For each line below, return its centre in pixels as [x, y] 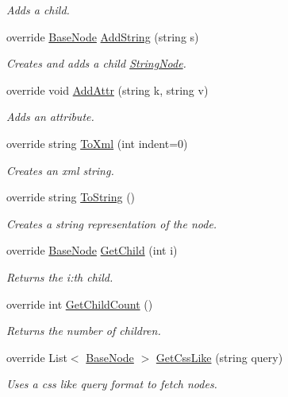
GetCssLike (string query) [219, 357]
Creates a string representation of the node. [112, 223]
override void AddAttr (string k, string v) [108, 90]
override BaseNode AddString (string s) [103, 36]
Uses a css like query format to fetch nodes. [112, 384]
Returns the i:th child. [60, 276]
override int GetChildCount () [80, 304]
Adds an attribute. [50, 117]
